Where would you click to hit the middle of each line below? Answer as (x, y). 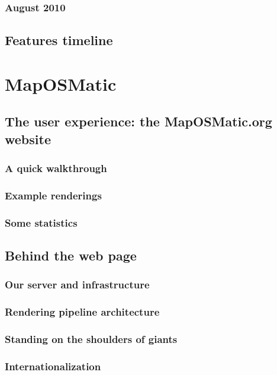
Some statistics (41, 222)
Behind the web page (71, 255)
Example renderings (53, 195)
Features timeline (59, 40)
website (28, 139)
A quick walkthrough (56, 168)
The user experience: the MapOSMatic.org (138, 121)
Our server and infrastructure (77, 285)
